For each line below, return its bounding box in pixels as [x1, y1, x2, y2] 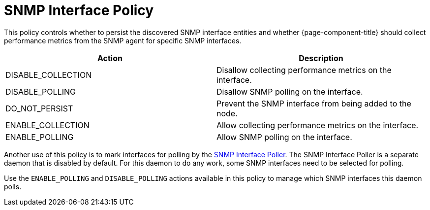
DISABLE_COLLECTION [5, 70, 92, 80]
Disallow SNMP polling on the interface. [216, 86, 363, 97]
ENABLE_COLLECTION [5, 120, 90, 130]
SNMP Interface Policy [4, 2, 154, 19]
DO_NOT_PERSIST [5, 103, 73, 113]
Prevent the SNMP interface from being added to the [216, 98, 411, 108]
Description [299, 53, 343, 63]
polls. [4, 182, 22, 191]
